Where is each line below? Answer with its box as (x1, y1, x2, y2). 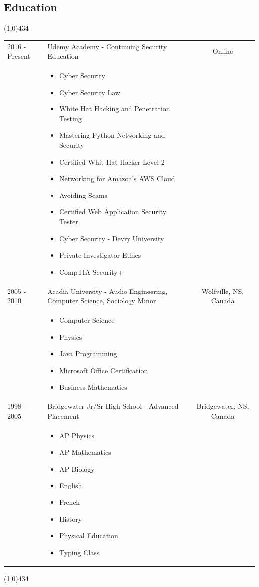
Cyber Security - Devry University (59, 233, 164, 243)
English (59, 480, 82, 490)
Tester (59, 216, 78, 226)
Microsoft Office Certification (59, 365, 148, 375)
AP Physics (59, 430, 95, 440)
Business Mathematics (59, 382, 127, 392)
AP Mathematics (59, 447, 111, 457)
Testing (59, 113, 82, 123)
